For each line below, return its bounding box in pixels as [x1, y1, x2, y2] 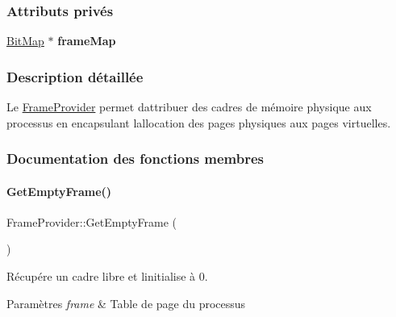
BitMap [6, 32, 44, 49]
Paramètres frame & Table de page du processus [6, 294, 246, 311]
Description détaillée [6, 66, 144, 86]
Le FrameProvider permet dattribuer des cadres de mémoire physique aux [6, 98, 372, 115]
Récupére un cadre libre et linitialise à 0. [6, 268, 208, 285]
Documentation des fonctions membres [6, 148, 265, 169]
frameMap [57, 32, 116, 49]
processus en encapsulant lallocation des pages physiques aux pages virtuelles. [6, 114, 391, 131]
